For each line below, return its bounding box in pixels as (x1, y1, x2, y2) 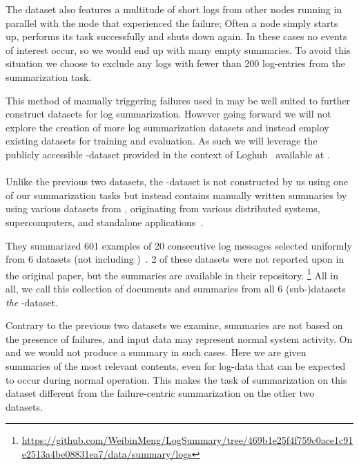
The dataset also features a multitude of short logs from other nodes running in (6, 2, 342, 16)
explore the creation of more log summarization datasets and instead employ (6, 120, 329, 134)
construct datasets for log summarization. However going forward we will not (6, 106, 331, 121)
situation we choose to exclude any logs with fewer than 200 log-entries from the (6, 56, 345, 71)
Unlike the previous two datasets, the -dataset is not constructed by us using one (6, 174, 349, 189)
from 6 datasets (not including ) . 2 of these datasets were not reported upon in (6, 252, 345, 266)
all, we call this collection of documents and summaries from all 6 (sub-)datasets (6, 281, 346, 295)
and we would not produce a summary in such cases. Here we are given (6, 345, 307, 360)
